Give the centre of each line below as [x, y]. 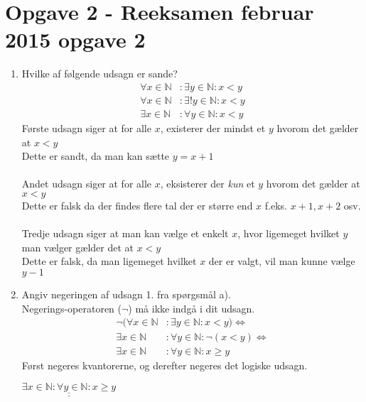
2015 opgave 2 [75, 39]
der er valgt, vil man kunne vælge [282, 261]
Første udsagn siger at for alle [86, 128]
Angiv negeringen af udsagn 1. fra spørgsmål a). [126, 294]
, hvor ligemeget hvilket [289, 233]
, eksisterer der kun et [208, 184]
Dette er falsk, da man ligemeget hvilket [109, 261]
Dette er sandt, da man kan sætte [96, 156]
